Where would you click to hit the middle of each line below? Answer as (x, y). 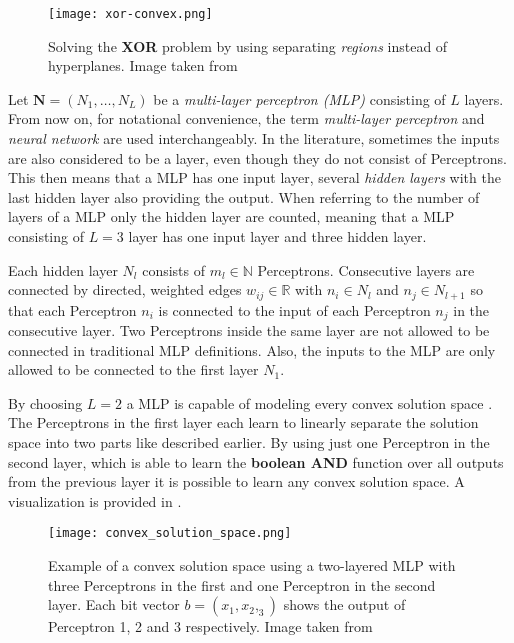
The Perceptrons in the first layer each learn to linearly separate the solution (243, 422)
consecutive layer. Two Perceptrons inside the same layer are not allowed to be (249, 330)
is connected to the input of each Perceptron (294, 309)
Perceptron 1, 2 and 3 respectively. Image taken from (210, 626)
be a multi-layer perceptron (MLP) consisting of (299, 98)
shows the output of (344, 604)
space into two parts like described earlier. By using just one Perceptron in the (249, 442)
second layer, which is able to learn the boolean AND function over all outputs (256, 461)
